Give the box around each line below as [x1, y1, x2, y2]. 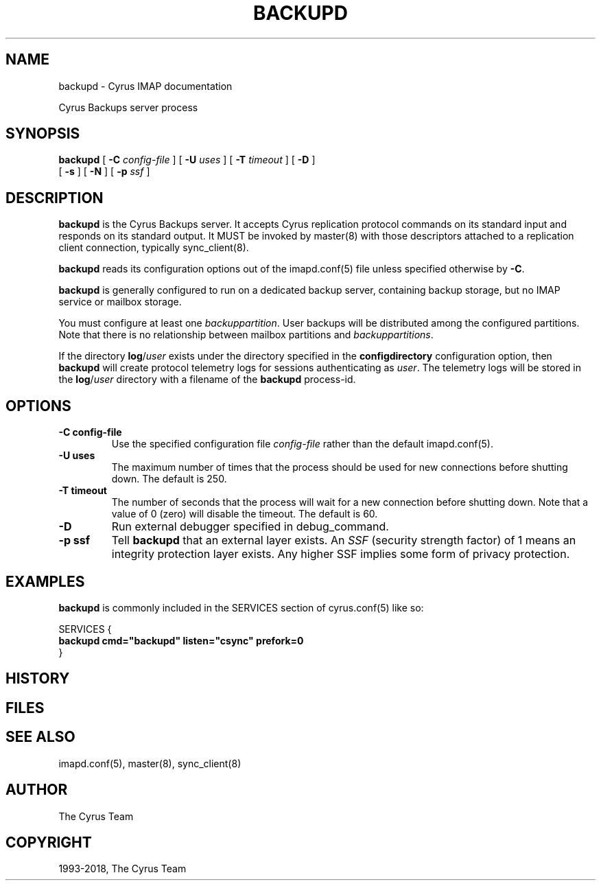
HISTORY [5, 670, 70, 688]
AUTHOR [5, 781, 68, 799]
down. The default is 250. [111, 473, 227, 485]
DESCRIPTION [5, 189, 104, 207]
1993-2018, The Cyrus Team [58, 863, 187, 875]
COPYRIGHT [5, 833, 92, 851]
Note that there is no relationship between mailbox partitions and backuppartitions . [58, 329, 434, 341]
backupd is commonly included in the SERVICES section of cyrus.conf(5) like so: [58, 601, 424, 614]
